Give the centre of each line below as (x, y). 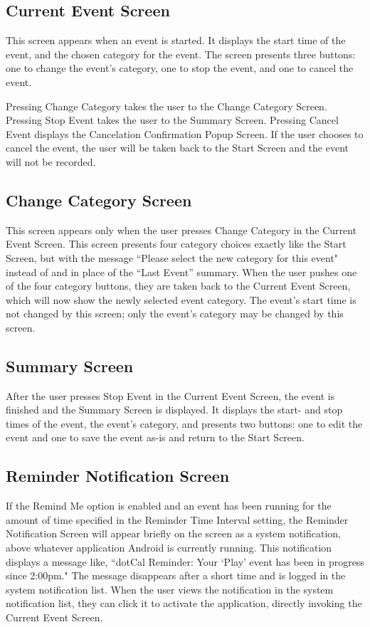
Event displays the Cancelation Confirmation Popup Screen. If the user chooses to (185, 133)
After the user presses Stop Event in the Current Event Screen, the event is (170, 395)
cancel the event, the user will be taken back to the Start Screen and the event (177, 148)
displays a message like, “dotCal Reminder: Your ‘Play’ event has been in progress (185, 561)
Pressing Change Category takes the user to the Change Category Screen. (166, 106)
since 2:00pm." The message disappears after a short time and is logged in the (176, 575)
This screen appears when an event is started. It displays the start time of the (176, 40)
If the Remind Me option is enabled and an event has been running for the (169, 506)
